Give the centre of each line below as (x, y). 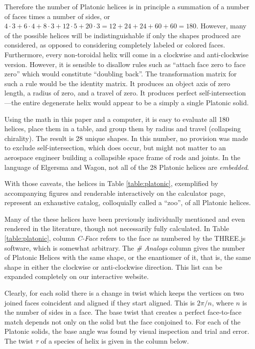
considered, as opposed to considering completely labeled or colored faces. (115, 45)
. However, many (221, 26)
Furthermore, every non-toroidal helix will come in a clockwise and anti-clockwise (127, 54)
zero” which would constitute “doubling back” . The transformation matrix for (121, 74)
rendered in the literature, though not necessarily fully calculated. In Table (117, 228)
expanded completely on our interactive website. (77, 276)
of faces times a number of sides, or (57, 16)
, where (223, 302)
